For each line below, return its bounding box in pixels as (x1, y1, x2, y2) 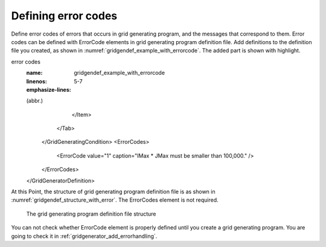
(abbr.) (26, 97, 43, 104)
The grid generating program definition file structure (26, 210, 156, 217)
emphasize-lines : (26, 86, 72, 93)
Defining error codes (11, 9, 118, 22)
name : (26, 69, 43, 77)
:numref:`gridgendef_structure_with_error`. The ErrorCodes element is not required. (11, 196, 219, 204)
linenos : (26, 77, 48, 85)
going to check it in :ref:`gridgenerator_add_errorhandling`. (11, 233, 158, 240)
